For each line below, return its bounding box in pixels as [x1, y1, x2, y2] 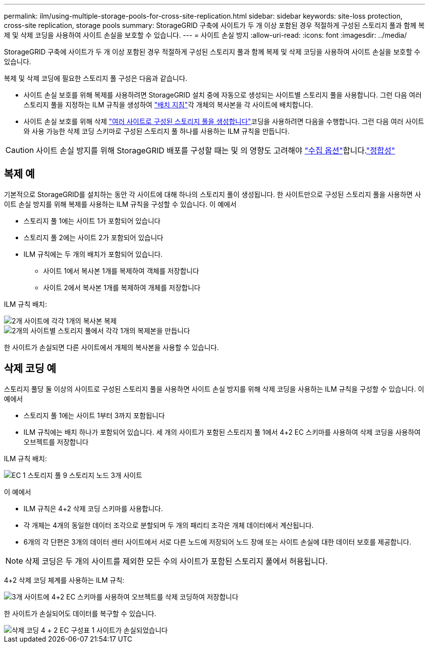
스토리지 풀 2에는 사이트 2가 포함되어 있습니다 [24, 233, 164, 242]
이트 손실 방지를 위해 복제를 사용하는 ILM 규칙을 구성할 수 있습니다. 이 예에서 [4, 199, 237, 208]
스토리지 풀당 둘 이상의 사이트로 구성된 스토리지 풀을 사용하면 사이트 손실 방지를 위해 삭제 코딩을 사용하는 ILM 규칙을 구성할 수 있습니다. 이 [4, 384, 425, 393]
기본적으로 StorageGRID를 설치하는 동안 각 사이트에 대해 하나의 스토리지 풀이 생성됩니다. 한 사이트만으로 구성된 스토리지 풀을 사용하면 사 [4, 190, 421, 199]
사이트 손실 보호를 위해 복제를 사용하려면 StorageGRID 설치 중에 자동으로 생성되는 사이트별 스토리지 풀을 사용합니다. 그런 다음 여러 [24, 91, 422, 99]
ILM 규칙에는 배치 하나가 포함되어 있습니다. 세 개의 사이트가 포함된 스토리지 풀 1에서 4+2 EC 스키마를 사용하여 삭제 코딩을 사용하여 [24, 427, 421, 436]
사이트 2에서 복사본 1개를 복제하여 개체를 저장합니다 [43, 283, 201, 292]
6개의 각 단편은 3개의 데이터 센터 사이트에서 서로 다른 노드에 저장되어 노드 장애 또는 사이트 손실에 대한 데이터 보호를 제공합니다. [24, 537, 411, 546]
